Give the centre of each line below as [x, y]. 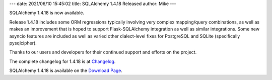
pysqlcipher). [23, 43]
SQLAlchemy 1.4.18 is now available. [47, 13]
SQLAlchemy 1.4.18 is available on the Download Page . [66, 70]
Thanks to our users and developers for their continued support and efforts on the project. [103, 52]
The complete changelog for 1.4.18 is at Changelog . [62, 61]
